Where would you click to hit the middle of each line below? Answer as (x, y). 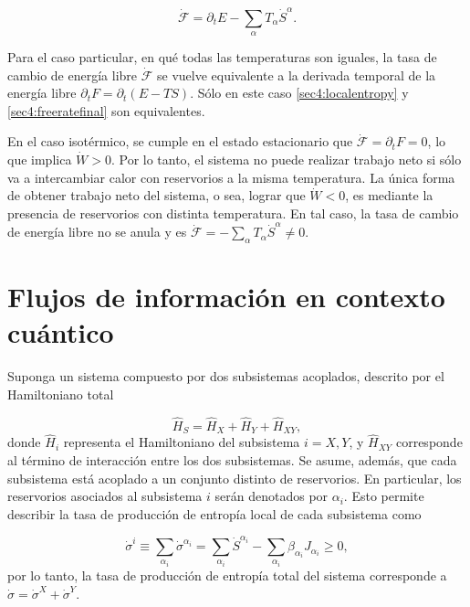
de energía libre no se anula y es (97, 232)
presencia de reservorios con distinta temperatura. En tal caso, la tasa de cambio (233, 213)
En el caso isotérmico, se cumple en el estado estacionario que (180, 141)
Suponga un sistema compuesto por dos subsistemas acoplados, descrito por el (226, 376)
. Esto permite (384, 496)
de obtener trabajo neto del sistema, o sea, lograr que (157, 195)
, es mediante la (389, 195)
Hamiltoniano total (61, 394)
